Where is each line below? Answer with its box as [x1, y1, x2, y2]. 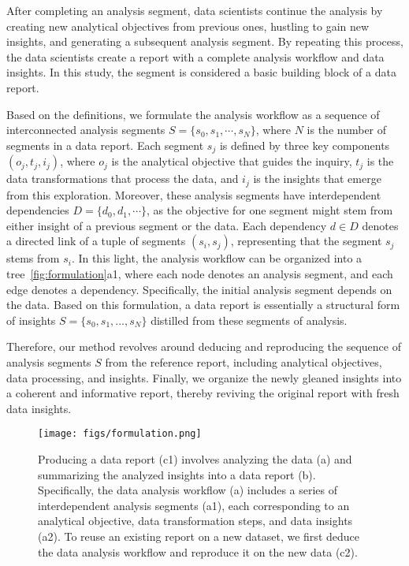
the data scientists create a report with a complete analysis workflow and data [6, 48, 385, 65]
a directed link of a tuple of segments [6, 233, 186, 249]
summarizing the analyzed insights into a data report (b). [38, 466, 316, 482]
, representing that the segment [230, 233, 382, 249]
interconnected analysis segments [6, 121, 165, 138]
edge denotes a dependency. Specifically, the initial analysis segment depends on [6, 281, 392, 297]
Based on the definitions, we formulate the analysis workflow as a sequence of [6, 106, 380, 122]
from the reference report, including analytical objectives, [105, 354, 382, 370]
